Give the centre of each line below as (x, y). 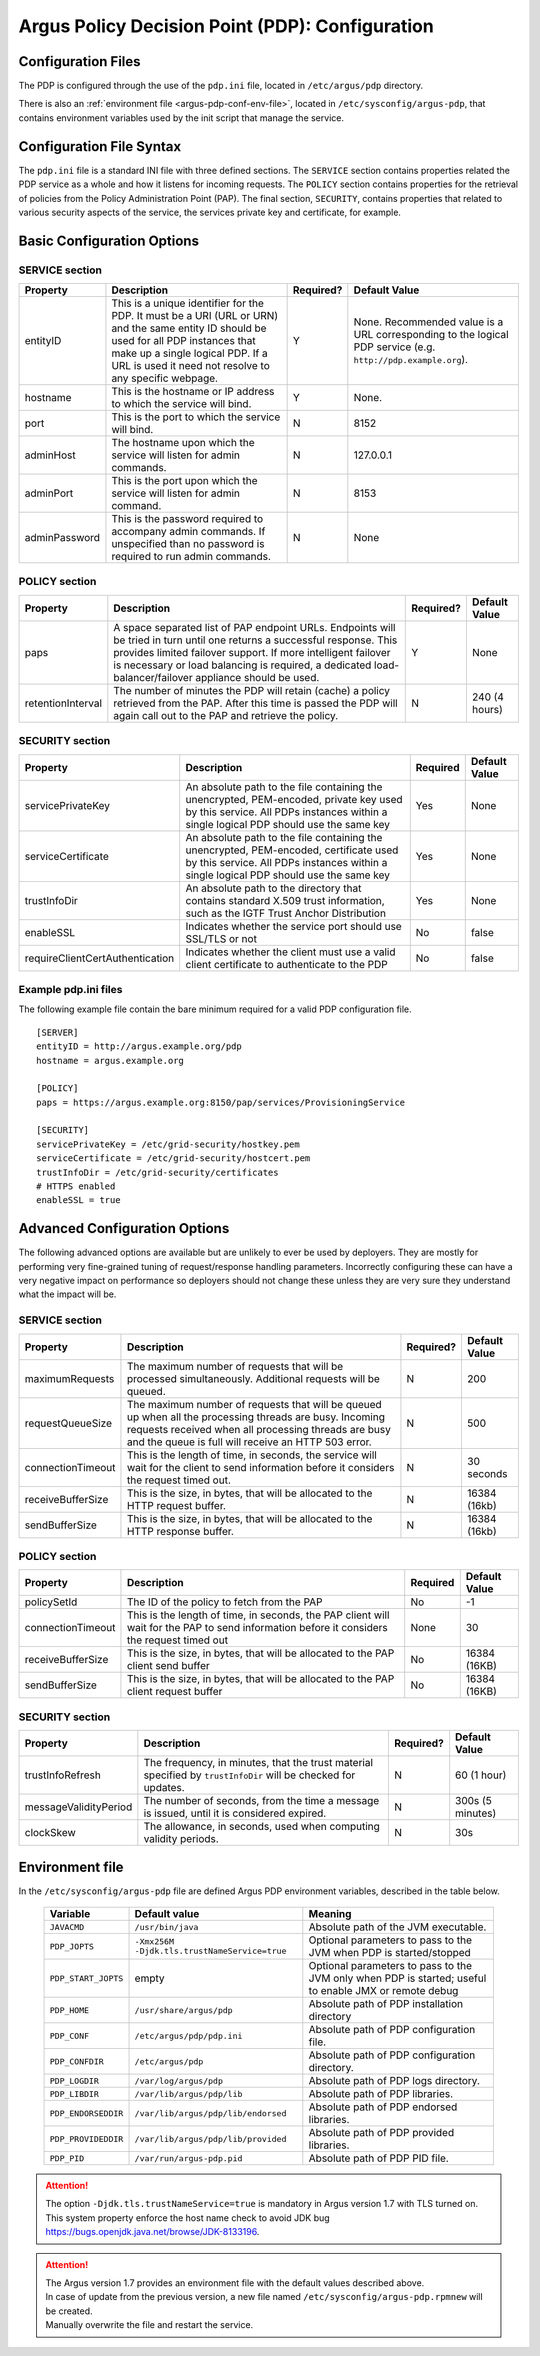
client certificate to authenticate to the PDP (287, 964)
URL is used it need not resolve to (190, 366)
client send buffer (168, 1666)
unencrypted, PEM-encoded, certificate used (292, 850)
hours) (487, 709)
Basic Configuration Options (109, 240)
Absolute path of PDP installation (386, 2004)
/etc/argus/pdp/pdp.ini (188, 2035)
